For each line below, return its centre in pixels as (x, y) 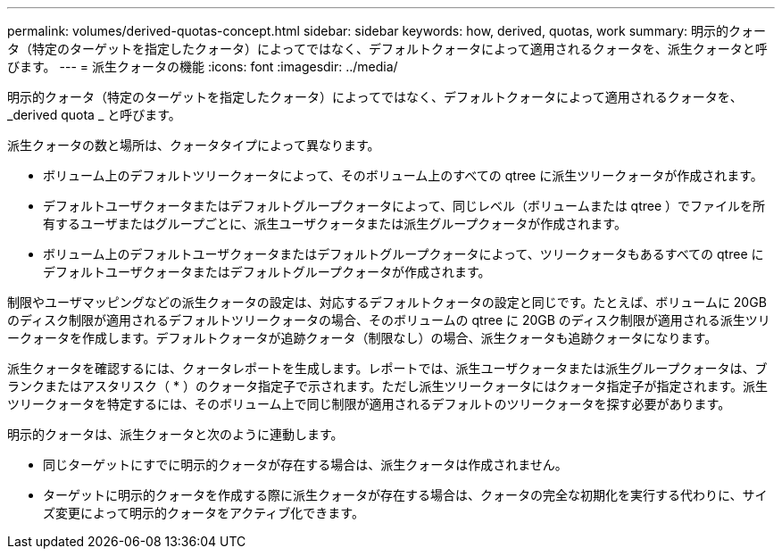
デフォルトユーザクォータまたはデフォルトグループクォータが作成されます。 (267, 272)
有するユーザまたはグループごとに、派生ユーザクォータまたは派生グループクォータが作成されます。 (335, 224)
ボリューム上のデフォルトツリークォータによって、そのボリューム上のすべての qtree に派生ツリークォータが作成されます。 (403, 175)
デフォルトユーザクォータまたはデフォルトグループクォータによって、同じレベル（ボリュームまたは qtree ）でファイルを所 (404, 206)
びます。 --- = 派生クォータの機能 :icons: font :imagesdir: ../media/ (203, 66)
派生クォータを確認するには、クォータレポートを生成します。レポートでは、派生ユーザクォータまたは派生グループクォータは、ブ (387, 368)
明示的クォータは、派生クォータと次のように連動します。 (175, 434)
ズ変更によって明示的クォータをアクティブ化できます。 (204, 513)
